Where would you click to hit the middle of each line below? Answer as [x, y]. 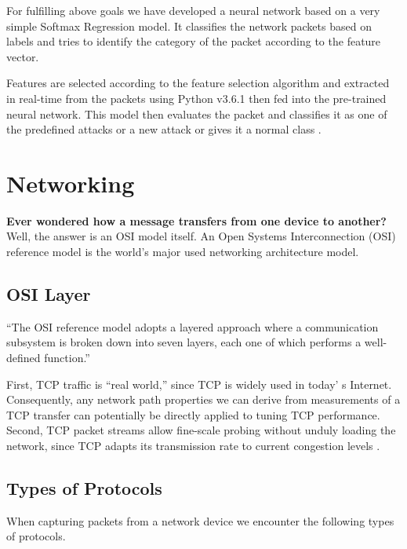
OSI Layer [49, 294]
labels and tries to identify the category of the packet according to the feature [194, 41]
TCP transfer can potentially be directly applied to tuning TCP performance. [193, 414]
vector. [23, 56]
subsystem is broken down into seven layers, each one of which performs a [184, 342]
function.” [67, 358]
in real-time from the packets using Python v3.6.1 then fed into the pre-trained [196, 98]
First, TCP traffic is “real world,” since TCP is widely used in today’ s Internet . [199, 384]
